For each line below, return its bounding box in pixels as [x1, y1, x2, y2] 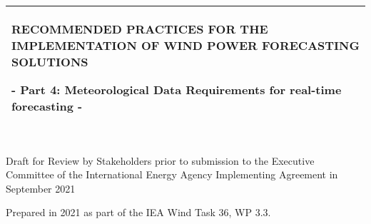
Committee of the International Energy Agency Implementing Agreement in [6, 167, 338, 182]
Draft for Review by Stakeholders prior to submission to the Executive [6, 153, 315, 168]
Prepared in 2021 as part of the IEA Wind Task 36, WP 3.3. [6, 205, 271, 220]
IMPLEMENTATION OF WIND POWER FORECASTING [11, 37, 360, 54]
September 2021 [6, 180, 76, 195]
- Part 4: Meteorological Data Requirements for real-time [11, 81, 342, 98]
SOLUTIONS [11, 54, 88, 70]
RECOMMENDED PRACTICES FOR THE [11, 21, 268, 37]
